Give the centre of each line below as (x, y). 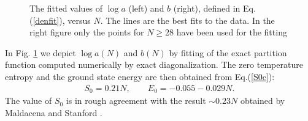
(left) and (146, 8)
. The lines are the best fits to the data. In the (187, 20)
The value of (29, 101)
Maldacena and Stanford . (54, 112)
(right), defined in (207, 8)
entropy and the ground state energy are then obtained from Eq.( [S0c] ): (140, 76)
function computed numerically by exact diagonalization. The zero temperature (154, 64)
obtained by (263, 101)
